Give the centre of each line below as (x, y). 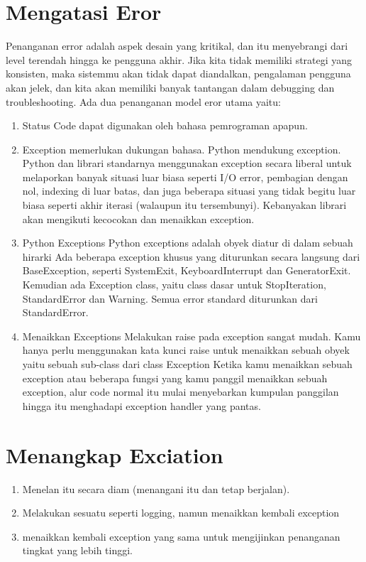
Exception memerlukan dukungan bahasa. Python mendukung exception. (182, 149)
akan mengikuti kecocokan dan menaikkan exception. (138, 218)
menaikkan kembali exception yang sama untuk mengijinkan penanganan (181, 536)
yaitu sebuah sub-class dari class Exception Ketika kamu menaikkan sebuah (187, 364)
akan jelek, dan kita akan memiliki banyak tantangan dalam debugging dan (170, 87)
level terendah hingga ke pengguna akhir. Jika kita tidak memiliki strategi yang (179, 59)
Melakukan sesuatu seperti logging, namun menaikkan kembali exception (181, 513)
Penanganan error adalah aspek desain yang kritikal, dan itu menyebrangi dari (177, 46)
